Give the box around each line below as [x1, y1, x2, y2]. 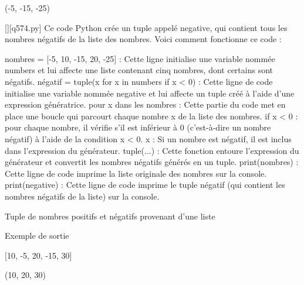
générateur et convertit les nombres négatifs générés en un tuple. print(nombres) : [5, 156, 299, 168]
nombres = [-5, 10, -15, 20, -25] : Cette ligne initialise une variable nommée [5, 52, 275, 64]
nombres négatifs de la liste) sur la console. [5, 190, 160, 202]
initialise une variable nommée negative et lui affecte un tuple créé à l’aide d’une [5, 87, 295, 99]
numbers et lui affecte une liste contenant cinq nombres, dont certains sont [5, 64, 273, 76]
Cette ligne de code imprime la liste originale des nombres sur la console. [5, 167, 267, 179]
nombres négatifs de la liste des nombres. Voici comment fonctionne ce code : [5, 33, 282, 45]
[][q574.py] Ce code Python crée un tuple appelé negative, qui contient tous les [5, 21, 288, 33]
